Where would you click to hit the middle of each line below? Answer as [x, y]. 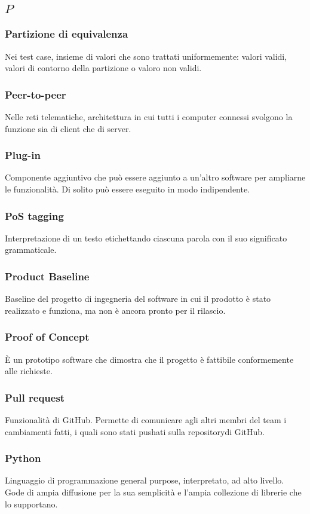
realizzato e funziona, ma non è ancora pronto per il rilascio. [115, 310]
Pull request [35, 397]
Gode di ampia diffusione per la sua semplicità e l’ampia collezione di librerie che [153, 492]
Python [23, 458]
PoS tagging [34, 215]
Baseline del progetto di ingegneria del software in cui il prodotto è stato [138, 299]
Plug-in [23, 155]
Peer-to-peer [36, 94]
